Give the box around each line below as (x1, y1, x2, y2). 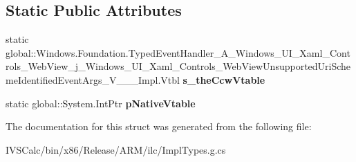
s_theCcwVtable (182, 72, 265, 87)
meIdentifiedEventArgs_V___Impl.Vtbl (6, 72, 180, 87)
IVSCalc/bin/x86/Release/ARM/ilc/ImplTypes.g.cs (6, 142, 226, 156)
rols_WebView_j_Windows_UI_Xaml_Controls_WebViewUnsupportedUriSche (6, 59, 351, 73)
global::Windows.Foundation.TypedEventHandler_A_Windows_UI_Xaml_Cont (6, 45, 350, 60)
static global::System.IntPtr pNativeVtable (6, 96, 196, 110)
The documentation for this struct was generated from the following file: (6, 119, 312, 134)
